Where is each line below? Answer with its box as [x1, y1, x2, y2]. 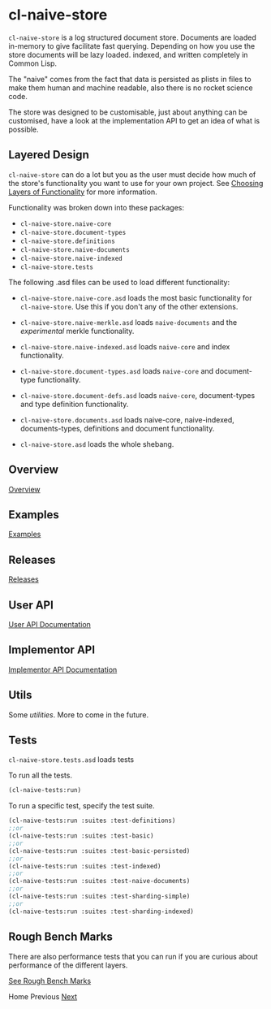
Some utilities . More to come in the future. [8, 709, 149, 720]
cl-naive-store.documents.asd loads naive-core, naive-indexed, [19, 414, 235, 424]
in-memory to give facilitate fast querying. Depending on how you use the [8, 41, 256, 50]
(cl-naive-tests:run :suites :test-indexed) [8, 862, 161, 870]
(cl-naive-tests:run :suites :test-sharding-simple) [8, 892, 191, 901]
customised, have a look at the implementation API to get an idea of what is [8, 115, 260, 125]
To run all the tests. [8, 770, 73, 781]
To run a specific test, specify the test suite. [8, 801, 156, 811]
